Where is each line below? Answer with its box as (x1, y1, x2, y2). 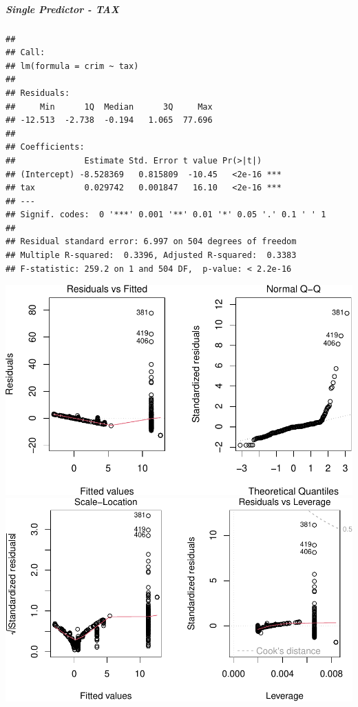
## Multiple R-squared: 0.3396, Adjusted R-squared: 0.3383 (6, 250, 297, 261)
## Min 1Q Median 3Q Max (6, 101, 213, 112)
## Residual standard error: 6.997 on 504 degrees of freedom (6, 237, 297, 247)
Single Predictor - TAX (6, 1, 119, 16)
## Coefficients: (6, 142, 85, 152)
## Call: (6, 48, 45, 58)
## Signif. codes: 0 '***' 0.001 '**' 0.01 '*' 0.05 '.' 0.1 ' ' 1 (6, 210, 326, 220)
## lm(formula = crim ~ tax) (6, 61, 139, 71)
